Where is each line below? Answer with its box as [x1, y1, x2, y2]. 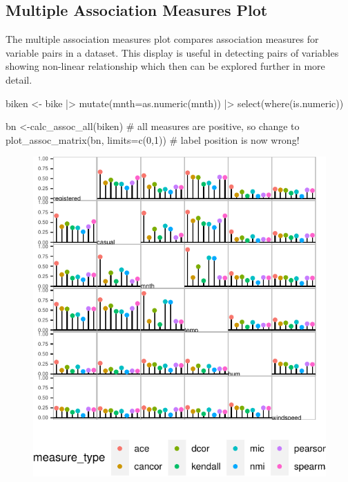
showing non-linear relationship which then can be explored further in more [6, 59, 325, 73]
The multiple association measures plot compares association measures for [6, 32, 319, 46]
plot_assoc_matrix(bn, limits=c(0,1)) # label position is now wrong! [6, 132, 300, 147]
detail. [6, 72, 32, 86]
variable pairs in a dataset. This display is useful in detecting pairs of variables [6, 45, 339, 59]
